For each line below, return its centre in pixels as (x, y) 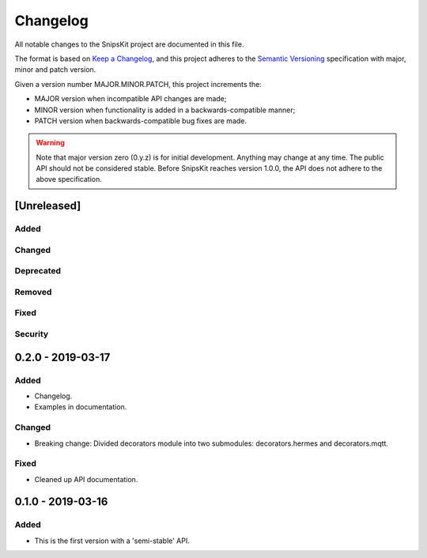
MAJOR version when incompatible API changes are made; (130, 99)
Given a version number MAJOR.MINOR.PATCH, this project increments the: (138, 84)
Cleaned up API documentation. (86, 479)
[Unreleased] (48, 206)
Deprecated (38, 271)
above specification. (69, 179)
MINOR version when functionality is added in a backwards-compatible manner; (165, 110)
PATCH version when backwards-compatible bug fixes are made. (141, 121)
